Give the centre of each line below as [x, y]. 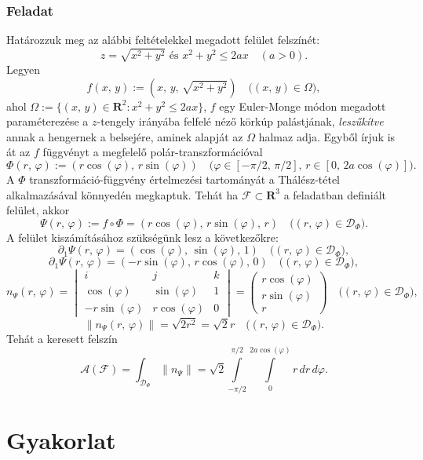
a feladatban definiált [335, 194]
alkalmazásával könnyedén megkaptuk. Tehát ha [122, 194]
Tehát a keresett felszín [62, 338]
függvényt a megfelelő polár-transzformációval [153, 152]
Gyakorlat [61, 439]
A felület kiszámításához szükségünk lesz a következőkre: [142, 237]
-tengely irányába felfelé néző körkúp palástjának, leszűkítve [240, 121]
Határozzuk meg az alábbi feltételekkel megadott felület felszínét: [163, 40]
